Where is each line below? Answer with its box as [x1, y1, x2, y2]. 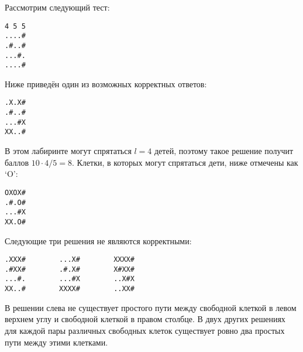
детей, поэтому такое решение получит [154, 145, 294, 157]
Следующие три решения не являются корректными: [5, 234, 192, 247]
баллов [5, 156, 29, 168]
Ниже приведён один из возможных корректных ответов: [5, 77, 207, 90]
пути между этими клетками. [5, 336, 108, 348]
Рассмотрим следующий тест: [5, 1, 110, 13]
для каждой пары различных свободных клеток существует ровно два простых [5, 324, 285, 336]
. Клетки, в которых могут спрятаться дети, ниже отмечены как [71, 156, 298, 168]
